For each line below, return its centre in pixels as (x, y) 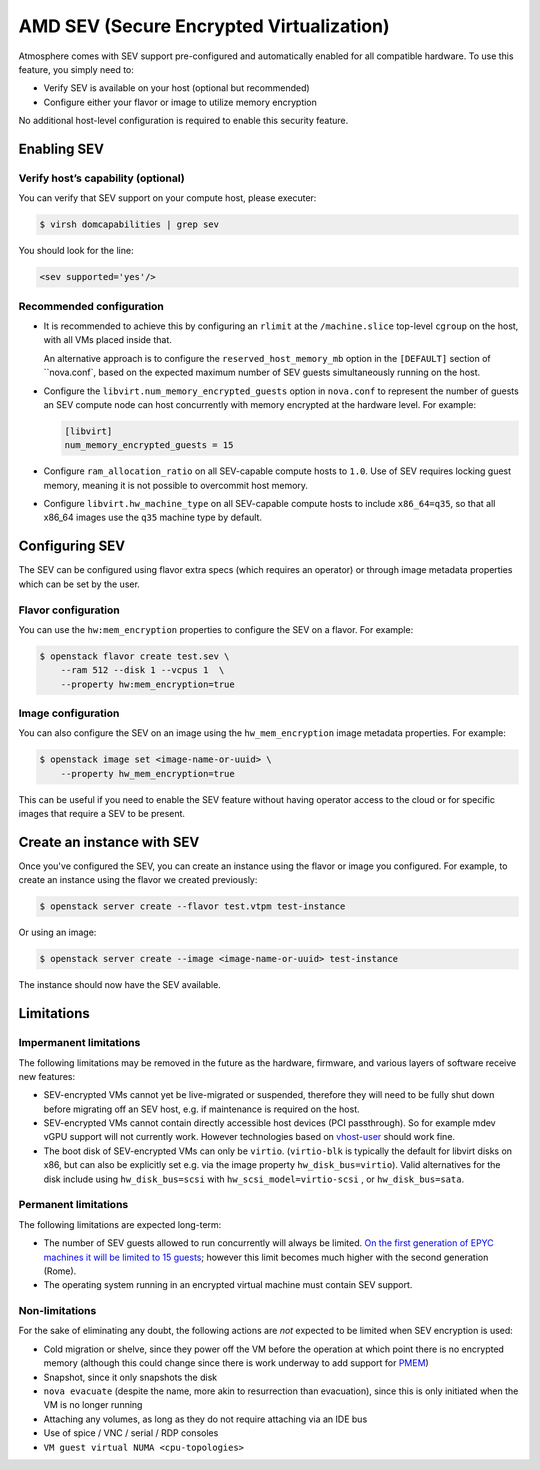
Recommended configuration (91, 306)
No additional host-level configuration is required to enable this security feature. (183, 121)
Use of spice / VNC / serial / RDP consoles (131, 1433)
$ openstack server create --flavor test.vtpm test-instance (192, 906)
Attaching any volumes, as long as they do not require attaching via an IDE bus (205, 1419)
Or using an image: (57, 932)
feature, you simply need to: (76, 69)
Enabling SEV (61, 148)
